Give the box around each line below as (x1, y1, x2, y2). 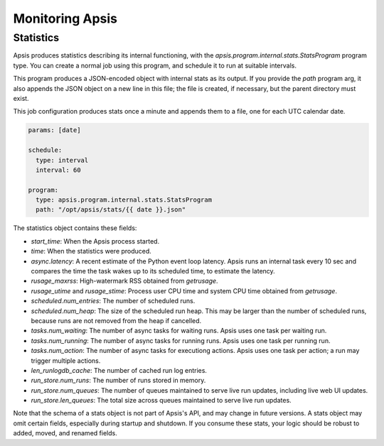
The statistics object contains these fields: (13, 224, 137, 232)
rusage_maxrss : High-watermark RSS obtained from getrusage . (31, 277, 218, 285)
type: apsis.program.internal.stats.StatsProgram (36, 196, 213, 204)
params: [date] (28, 126, 81, 134)
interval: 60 (36, 165, 81, 174)
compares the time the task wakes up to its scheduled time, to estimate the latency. (31, 267, 275, 275)
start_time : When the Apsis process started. (31, 236, 160, 245)
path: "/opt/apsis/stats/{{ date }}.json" (36, 206, 186, 214)
